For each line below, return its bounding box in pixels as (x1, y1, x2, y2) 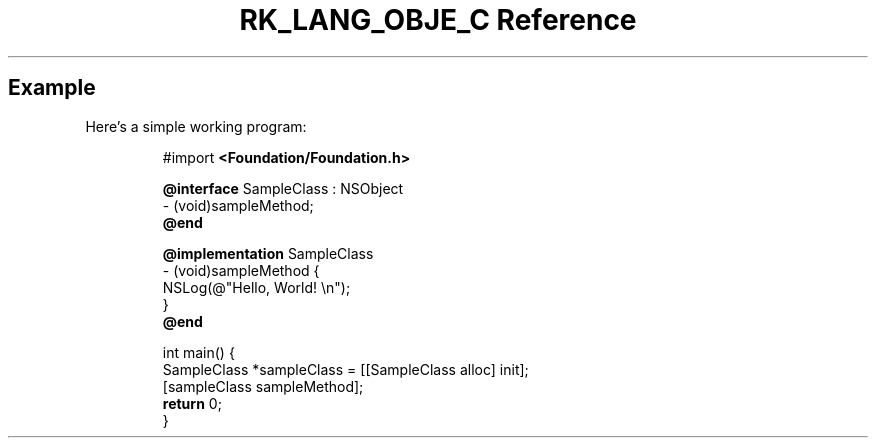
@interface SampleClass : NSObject (162, 179, 404, 197)
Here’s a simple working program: (85, 117, 307, 135)
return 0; (162, 394, 222, 412)
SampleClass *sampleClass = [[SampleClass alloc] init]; (162, 360, 529, 378)
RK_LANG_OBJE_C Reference (239, 3, 637, 37)
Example (8, 75, 96, 101)
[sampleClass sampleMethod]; (162, 377, 364, 395)
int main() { (162, 343, 235, 361)
